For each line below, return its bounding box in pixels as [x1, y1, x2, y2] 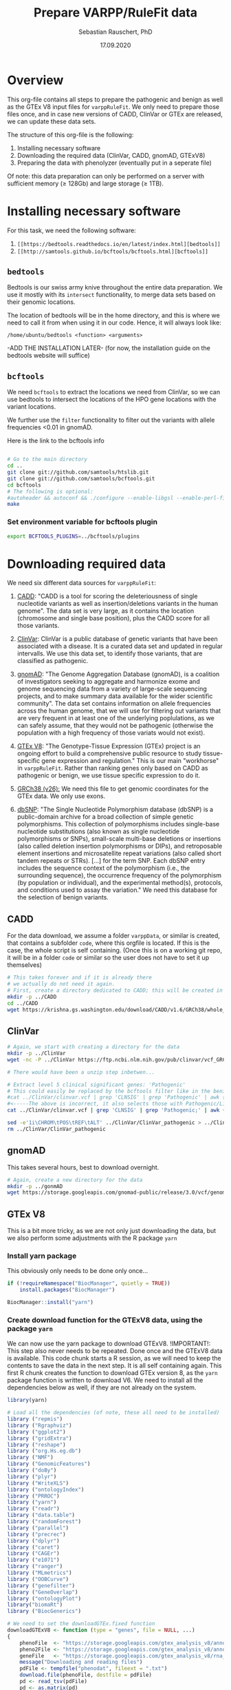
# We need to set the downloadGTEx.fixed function [7, 1620, 155, 1627]
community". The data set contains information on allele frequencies [16, 700, 211, 708]
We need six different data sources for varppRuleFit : [7, 579, 156, 587]
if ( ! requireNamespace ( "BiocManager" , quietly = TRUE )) [7, 1280, 170, 1287]
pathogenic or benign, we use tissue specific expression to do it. [16, 771, 201, 780]
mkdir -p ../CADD [7, 993, 57, 1000]
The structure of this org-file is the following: [7, 130, 134, 139]
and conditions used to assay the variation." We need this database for [16, 886, 218, 894]
